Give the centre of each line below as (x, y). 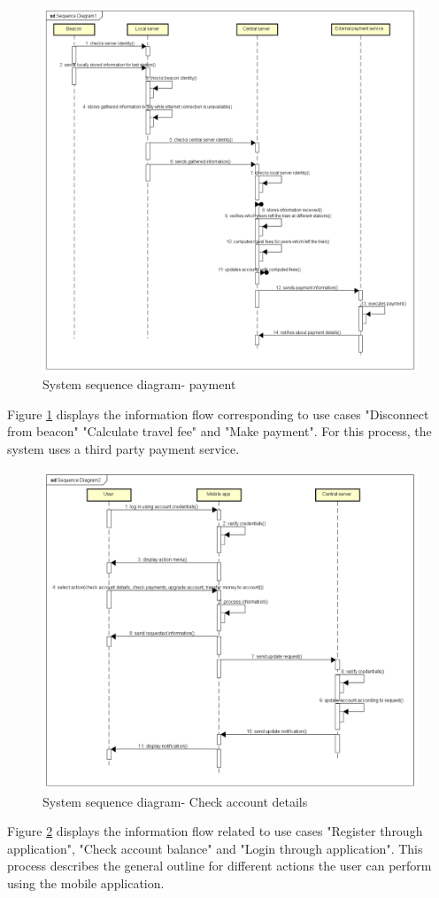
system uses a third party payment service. (123, 448)
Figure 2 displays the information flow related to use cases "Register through (215, 831)
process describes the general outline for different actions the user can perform (219, 866)
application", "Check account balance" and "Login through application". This (215, 848)
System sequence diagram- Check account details (175, 801)
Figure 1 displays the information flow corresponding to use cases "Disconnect (218, 414)
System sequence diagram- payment (139, 384)
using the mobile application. (86, 882)
